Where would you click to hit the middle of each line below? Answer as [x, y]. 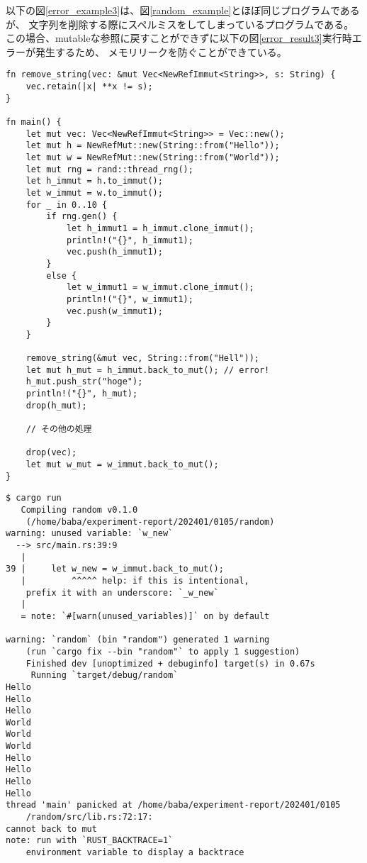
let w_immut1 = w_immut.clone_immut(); [160, 288]
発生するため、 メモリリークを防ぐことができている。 [161, 51]
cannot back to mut [51, 829]
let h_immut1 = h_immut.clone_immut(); [160, 228]
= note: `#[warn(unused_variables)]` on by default [145, 616]
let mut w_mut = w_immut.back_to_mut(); [122, 465]
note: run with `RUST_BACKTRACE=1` [90, 841]
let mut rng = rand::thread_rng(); [109, 169]
